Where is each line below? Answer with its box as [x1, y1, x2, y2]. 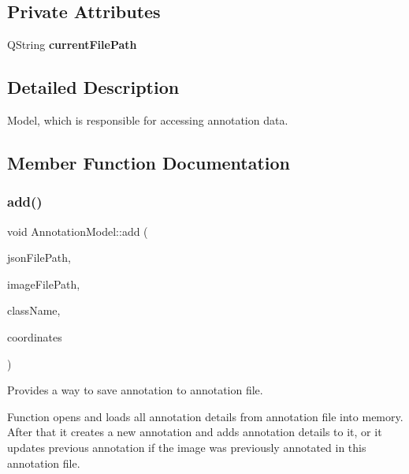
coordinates [7, 328, 62, 345]
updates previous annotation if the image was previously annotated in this [7, 439, 366, 455]
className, [7, 302, 61, 319]
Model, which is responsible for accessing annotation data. [7, 112, 288, 128]
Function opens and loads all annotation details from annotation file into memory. [7, 408, 403, 424]
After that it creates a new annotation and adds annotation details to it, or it [7, 424, 382, 440]
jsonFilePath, [7, 249, 71, 266]
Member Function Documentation [7, 150, 291, 174]
